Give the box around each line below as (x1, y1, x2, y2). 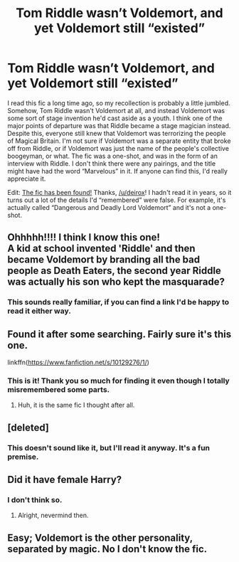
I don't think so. (7, 494, 63, 504)
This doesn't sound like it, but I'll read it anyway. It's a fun (7, 442, 211, 452)
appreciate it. (7, 174, 46, 183)
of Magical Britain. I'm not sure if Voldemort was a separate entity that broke (7, 137, 231, 145)
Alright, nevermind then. (17, 511, 89, 520)
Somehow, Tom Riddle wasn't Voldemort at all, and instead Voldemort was (7, 106, 225, 115)
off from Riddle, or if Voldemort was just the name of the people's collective (7, 144, 230, 152)
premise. (7, 452, 39, 462)
